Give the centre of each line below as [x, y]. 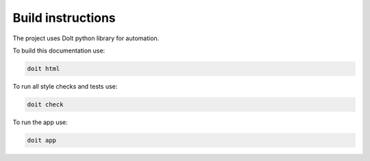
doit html [44, 69]
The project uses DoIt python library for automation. [86, 38]
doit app [42, 140]
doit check [45, 104]
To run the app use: [40, 122]
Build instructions [64, 18]
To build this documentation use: [59, 50]
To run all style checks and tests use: [65, 86]
